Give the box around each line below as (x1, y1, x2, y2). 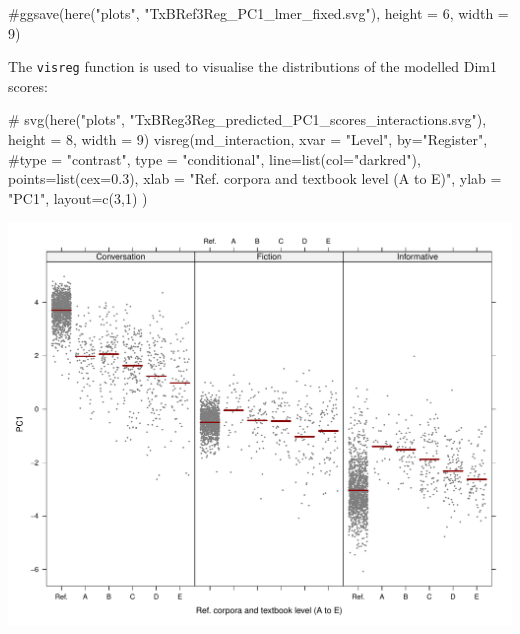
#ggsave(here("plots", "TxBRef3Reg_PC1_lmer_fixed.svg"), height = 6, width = (8, 3, 509, 23)
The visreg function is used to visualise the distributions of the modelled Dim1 (8, 56, 497, 77)
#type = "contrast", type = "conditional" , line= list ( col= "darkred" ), (8, 148, 421, 169)
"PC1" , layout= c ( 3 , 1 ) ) (8, 187, 148, 208)
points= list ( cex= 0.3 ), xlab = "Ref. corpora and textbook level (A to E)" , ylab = (8, 168, 502, 189)
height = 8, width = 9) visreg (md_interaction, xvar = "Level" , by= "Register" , (8, 129, 488, 150)
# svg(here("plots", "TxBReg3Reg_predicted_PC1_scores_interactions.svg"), (8, 109, 487, 130)
